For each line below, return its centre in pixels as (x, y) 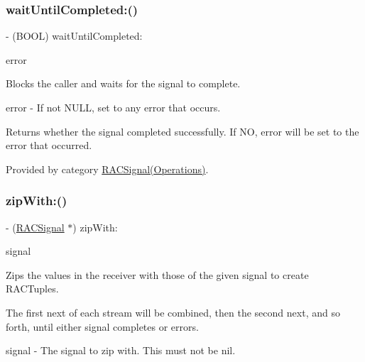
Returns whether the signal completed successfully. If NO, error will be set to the (182, 131)
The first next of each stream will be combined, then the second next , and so (173, 312)
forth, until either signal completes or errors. (102, 326)
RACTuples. (32, 289)
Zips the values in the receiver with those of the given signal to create (157, 274)
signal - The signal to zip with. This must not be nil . (121, 350)
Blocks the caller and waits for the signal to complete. (123, 83)
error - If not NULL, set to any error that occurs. (113, 107)
